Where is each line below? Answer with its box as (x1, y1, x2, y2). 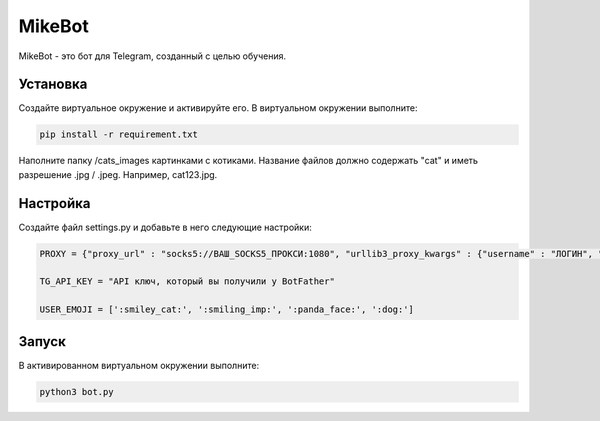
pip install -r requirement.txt (39, 129, 199, 140)
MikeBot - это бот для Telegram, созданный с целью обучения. (18, 50, 287, 62)
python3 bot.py (39, 386, 114, 397)
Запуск (18, 333, 67, 350)
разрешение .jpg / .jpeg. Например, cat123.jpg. (18, 168, 218, 180)
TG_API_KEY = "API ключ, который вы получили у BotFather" (39, 276, 335, 287)
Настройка (18, 195, 91, 212)
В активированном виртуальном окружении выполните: (18, 359, 260, 371)
